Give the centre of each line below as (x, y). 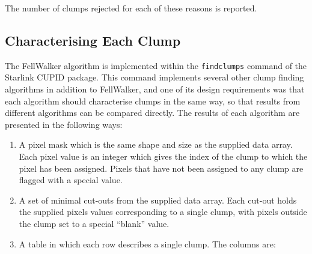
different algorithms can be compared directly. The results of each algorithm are (152, 113)
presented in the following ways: (64, 124)
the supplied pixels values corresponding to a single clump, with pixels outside (163, 212)
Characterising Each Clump (93, 40)
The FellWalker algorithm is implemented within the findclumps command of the (156, 65)
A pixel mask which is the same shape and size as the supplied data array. (156, 144)
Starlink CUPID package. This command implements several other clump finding (154, 77)
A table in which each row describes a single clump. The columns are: (147, 243)
